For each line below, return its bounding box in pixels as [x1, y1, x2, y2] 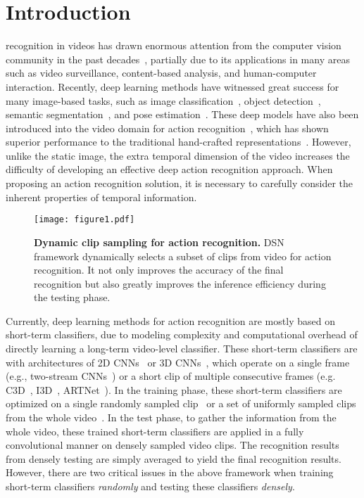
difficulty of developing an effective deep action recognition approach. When [6, 162, 333, 177]
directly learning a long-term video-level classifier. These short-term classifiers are [6, 341, 358, 356]
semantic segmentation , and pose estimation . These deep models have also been [6, 107, 359, 122]
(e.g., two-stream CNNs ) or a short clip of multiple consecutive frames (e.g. [6, 369, 336, 383]
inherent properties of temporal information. [6, 189, 197, 204]
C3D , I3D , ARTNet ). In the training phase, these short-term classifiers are [6, 382, 342, 397]
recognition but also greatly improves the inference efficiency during [34, 276, 326, 290]
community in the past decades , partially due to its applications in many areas [6, 51, 350, 66]
